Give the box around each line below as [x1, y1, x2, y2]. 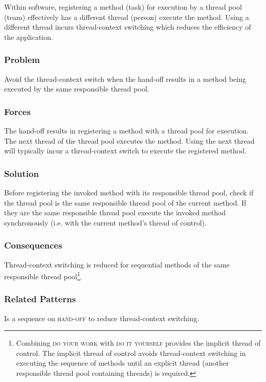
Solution [4, 167, 39, 179]
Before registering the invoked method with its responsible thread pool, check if [4, 187, 254, 197]
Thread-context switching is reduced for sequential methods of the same [4, 259, 230, 269]
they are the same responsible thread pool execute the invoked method [4, 207, 226, 218]
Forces [4, 105, 31, 118]
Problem [4, 53, 40, 66]
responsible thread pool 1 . [4, 269, 82, 281]
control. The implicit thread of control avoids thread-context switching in [16, 347, 246, 358]
